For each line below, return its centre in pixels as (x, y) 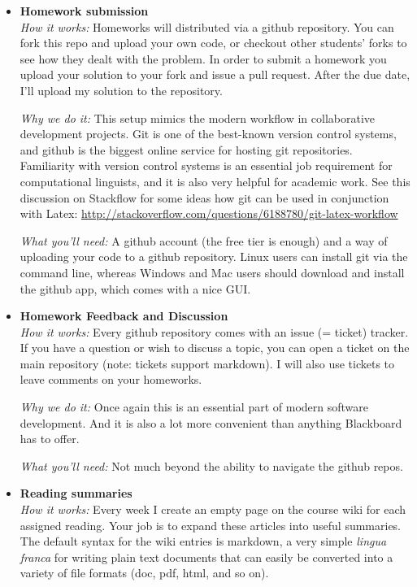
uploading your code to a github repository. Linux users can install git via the (214, 257)
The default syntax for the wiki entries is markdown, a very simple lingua (203, 541)
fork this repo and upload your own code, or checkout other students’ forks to (213, 43)
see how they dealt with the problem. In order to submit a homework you (203, 58)
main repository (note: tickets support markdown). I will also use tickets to (207, 363)
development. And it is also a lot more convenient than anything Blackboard (211, 422)
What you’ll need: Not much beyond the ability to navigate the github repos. (211, 465)
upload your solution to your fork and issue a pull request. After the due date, (215, 74)
